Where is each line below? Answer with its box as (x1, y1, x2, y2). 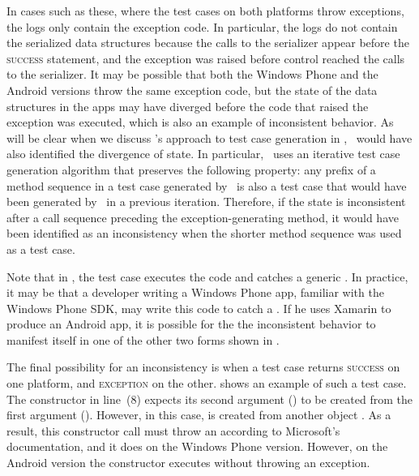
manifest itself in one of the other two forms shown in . (6, 331, 280, 348)
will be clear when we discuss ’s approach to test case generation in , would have (6, 129, 413, 146)
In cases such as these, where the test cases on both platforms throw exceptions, (6, 2, 404, 19)
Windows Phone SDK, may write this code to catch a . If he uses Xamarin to (6, 299, 391, 316)
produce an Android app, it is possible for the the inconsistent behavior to (6, 315, 376, 332)
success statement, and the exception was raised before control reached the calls (6, 49, 405, 66)
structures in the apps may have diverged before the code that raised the (6, 97, 369, 114)
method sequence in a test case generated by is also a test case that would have (6, 177, 407, 194)
